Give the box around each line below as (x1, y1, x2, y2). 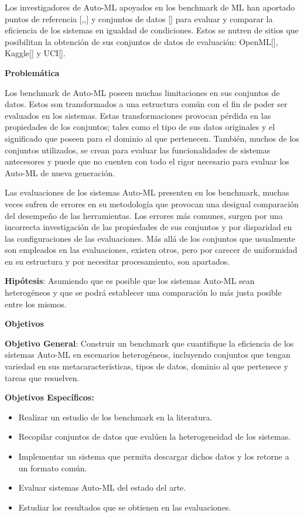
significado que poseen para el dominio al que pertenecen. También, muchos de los (5, 132, 299, 144)
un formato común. (18, 461, 87, 474)
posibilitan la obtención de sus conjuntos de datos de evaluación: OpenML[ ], (5, 35, 278, 47)
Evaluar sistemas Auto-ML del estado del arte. (18, 481, 186, 494)
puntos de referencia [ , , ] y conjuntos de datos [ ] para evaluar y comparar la (5, 12, 273, 25)
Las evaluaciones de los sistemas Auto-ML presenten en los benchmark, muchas (5, 186, 289, 198)
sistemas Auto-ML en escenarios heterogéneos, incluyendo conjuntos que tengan (5, 348, 291, 361)
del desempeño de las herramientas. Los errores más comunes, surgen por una (5, 209, 283, 221)
